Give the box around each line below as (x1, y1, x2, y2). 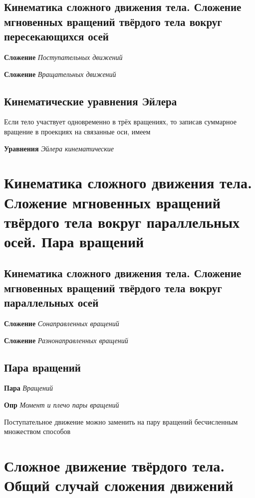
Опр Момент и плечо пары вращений (4, 400, 119, 410)
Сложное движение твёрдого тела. (4, 456, 225, 476)
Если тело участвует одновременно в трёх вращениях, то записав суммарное (4, 116, 237, 127)
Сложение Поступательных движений (4, 51, 123, 62)
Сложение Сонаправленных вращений (4, 318, 119, 329)
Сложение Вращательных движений (4, 68, 116, 79)
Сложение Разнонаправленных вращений (4, 335, 128, 345)
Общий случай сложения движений (4, 475, 234, 496)
